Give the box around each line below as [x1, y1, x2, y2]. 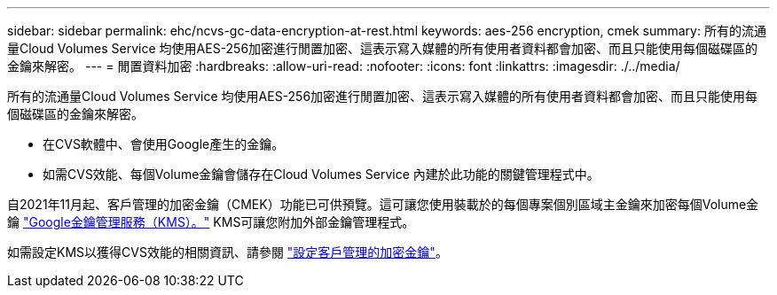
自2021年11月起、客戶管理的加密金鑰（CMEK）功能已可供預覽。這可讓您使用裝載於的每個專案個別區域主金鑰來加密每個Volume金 [7, 197, 759, 212]
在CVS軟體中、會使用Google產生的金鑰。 [43, 136, 285, 151]
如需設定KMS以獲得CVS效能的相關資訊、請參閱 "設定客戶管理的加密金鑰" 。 [7, 245, 448, 260]
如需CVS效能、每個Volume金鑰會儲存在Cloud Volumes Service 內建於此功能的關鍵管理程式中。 [43, 167, 600, 182]
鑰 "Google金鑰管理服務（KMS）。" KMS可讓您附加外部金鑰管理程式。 [7, 214, 415, 229]
